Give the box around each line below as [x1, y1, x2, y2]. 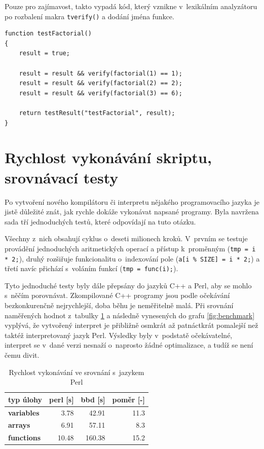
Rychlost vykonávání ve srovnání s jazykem [9, 366, 144, 377]
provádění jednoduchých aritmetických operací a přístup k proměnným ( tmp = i [5, 243, 256, 253]
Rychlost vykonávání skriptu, [5, 147, 212, 168]
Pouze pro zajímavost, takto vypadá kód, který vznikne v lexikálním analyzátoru [5, 1, 257, 11]
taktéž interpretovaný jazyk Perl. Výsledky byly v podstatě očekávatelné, [5, 329, 233, 340]
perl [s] [49, 394, 74, 404]
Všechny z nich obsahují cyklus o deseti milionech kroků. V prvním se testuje [5, 233, 248, 244]
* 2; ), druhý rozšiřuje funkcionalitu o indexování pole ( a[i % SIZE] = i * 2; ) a [5, 253, 260, 264]
